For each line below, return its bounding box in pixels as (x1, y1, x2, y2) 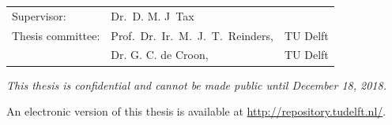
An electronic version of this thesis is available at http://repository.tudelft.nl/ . (6, 103, 386, 119)
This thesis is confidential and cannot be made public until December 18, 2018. (6, 76, 386, 93)
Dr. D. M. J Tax (111, 7, 194, 24)
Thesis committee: (12, 27, 100, 43)
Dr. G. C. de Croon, (111, 46, 209, 63)
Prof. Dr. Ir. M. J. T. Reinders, (111, 27, 273, 43)
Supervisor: (12, 7, 66, 24)
